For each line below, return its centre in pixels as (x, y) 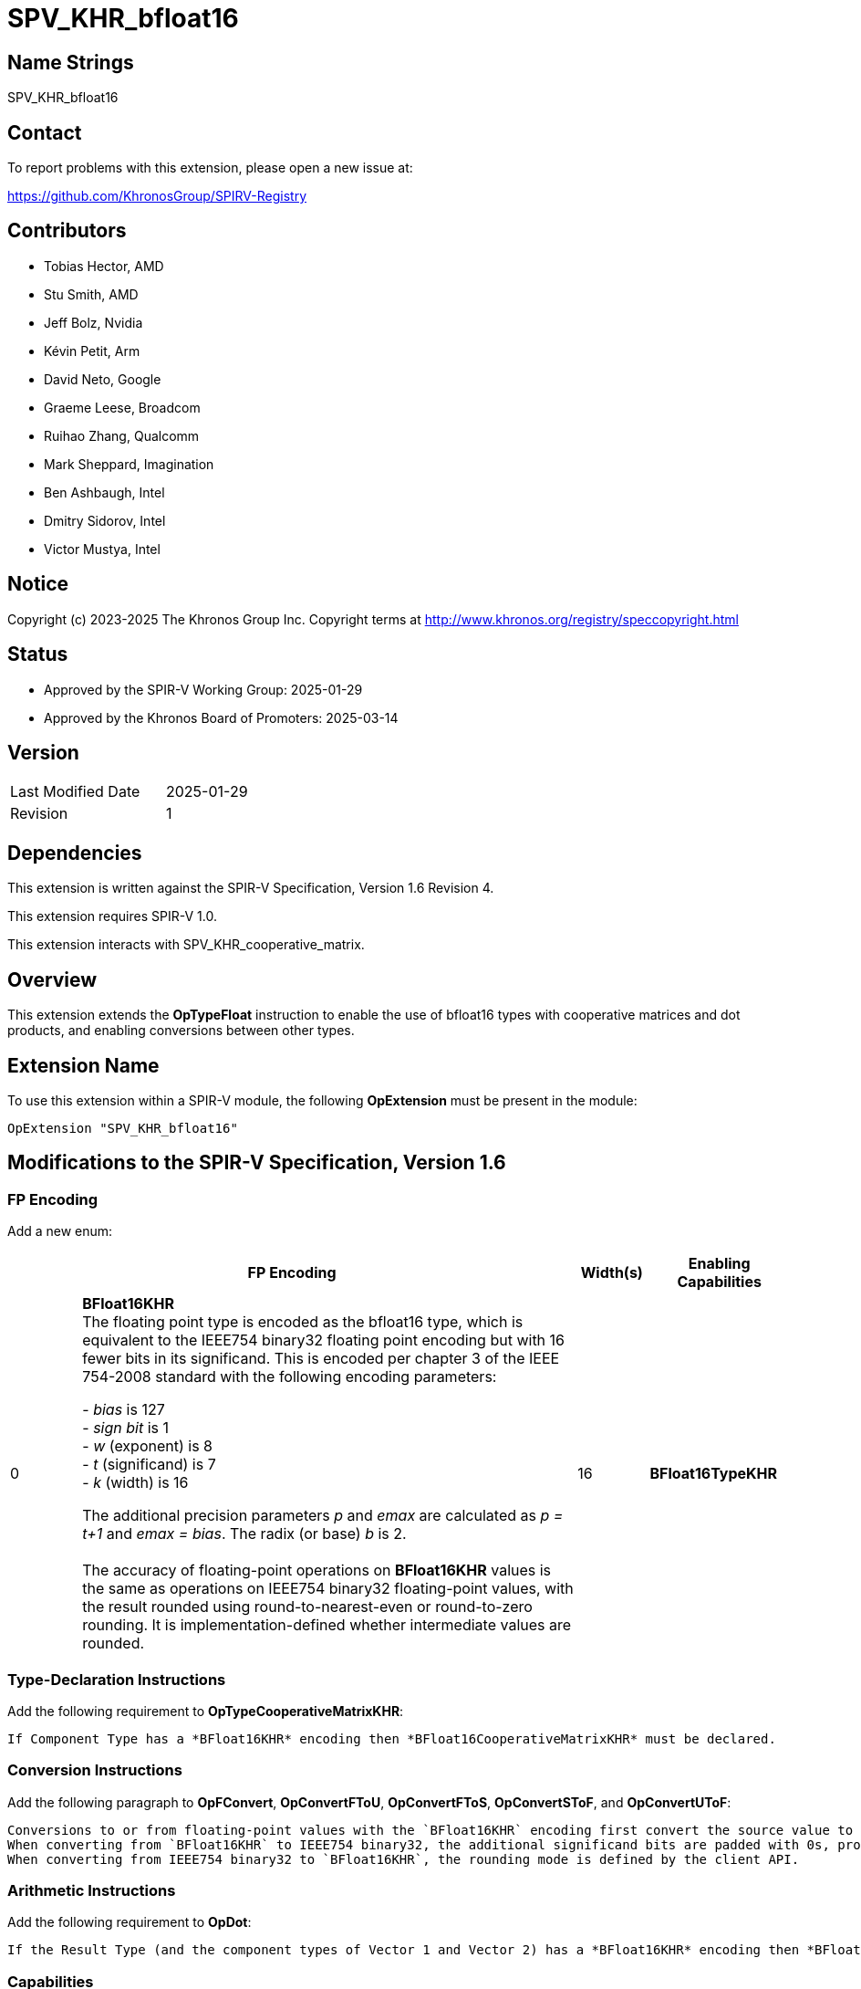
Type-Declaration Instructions (117, 1679)
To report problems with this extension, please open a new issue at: (210, 168)
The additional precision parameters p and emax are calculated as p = (323, 1516)
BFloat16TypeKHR (714, 1474)
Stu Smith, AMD (91, 294)
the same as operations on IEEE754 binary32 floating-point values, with (328, 1589)
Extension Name (83, 1065)
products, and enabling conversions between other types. (181, 1031)
